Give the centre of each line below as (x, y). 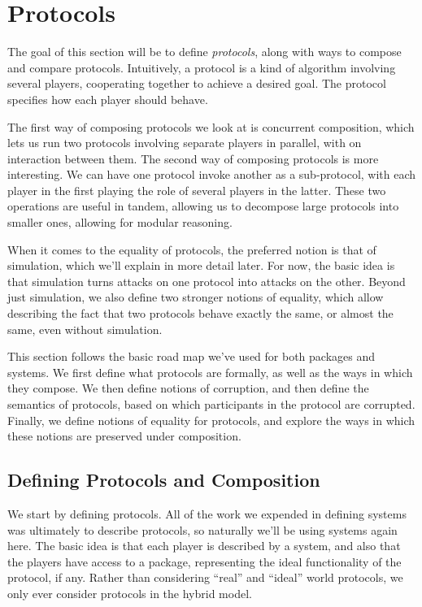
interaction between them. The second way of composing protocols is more (193, 158)
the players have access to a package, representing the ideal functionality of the (204, 561)
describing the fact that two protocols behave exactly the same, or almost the (200, 313)
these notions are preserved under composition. (124, 436)
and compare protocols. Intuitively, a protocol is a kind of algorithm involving (202, 67)
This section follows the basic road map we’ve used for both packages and (191, 356)
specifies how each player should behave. (108, 99)
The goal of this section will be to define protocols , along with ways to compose (204, 52)
